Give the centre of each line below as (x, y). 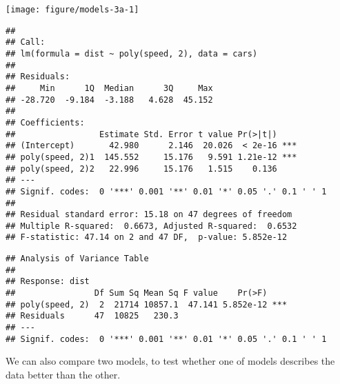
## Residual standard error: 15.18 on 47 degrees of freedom (149, 215)
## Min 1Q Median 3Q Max (109, 88)
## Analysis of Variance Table (77, 259)
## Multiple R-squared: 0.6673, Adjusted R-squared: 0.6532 (151, 226)
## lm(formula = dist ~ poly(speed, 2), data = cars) (132, 53)
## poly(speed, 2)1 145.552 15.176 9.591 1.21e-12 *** (151, 157)
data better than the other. (63, 374)
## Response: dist (48, 282)
